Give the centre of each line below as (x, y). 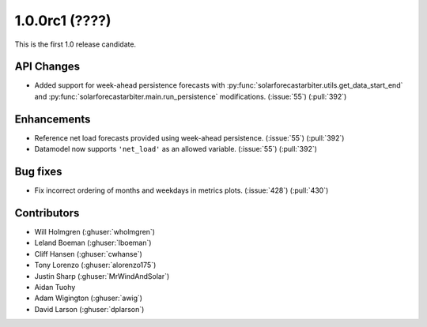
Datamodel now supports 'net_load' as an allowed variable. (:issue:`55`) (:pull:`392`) (176, 149)
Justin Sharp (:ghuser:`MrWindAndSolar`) (102, 276)
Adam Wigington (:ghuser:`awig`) (88, 298)
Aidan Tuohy (55, 287)
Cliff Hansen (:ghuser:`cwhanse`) (88, 254)
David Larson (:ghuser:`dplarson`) (89, 309)
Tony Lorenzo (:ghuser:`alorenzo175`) (95, 265)
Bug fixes (38, 171)
